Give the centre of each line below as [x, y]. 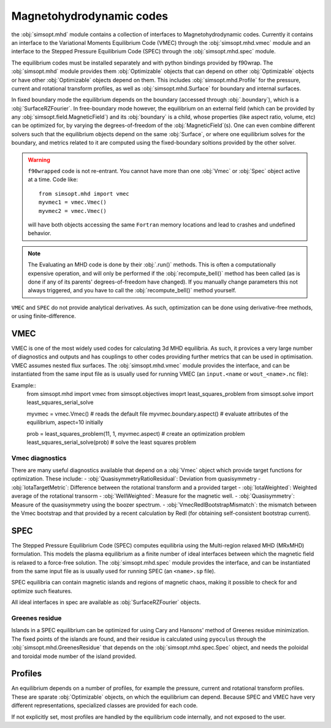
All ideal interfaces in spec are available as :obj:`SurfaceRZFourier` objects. [106, 602]
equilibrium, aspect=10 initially [65, 422]
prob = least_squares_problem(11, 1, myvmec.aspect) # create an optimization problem [136, 433]
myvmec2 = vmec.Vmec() [73, 211]
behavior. [40, 233]
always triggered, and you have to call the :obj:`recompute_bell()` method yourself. [132, 290]
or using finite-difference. [44, 316]
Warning [39, 160]
